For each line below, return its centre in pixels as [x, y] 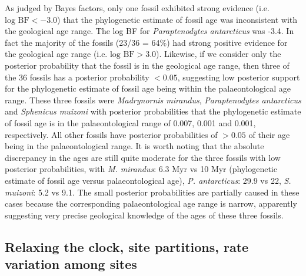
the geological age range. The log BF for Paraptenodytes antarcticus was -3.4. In [149, 31]
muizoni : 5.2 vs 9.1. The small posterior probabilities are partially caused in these [152, 192]
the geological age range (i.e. [56, 54]
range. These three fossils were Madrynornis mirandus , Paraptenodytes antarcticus [153, 100]
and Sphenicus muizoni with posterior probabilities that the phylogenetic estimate [153, 111]
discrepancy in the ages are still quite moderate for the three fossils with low [143, 157]
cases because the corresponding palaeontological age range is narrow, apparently [151, 203]
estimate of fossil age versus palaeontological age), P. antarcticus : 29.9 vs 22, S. [148, 180]
